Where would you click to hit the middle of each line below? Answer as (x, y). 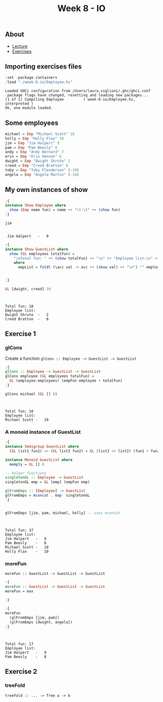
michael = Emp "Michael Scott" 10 (40, 134)
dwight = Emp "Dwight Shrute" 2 (38, 161)
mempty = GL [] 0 (27, 464)
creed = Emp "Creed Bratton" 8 (37, 166)
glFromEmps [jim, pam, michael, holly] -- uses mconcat (63, 513)
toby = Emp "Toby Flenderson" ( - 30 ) (42, 170)
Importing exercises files (43, 67)
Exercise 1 (21, 334)
